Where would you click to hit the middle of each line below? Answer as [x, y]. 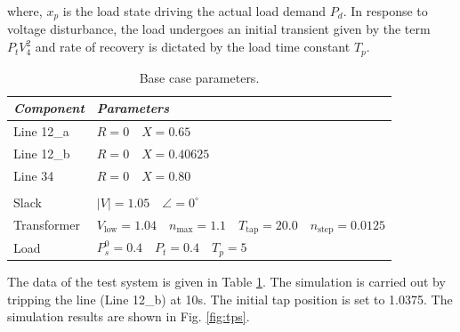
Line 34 [34, 175]
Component [49, 108]
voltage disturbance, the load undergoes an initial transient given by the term [219, 29]
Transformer [47, 224]
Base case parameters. [199, 77]
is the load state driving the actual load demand [194, 11]
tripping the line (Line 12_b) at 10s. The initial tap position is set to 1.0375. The [230, 299]
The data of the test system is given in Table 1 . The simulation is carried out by [226, 282]
